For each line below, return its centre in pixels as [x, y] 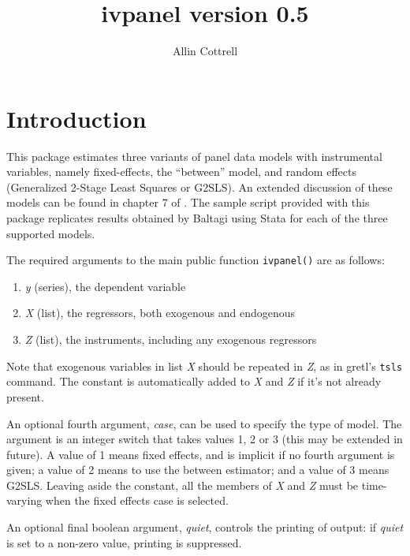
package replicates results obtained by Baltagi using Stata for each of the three [197, 218]
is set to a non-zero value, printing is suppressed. [124, 542]
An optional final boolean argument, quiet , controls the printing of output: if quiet [205, 527]
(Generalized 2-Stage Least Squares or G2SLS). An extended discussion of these [199, 187]
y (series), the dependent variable [105, 286]
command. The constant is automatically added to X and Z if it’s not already [194, 381]
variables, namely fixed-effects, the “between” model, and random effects [181, 172]
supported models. [51, 233]
